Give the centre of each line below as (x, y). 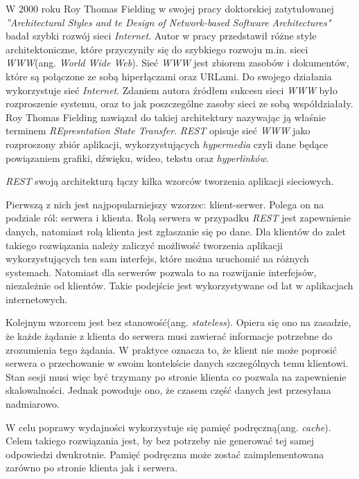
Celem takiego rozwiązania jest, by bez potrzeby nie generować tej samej (160, 441)
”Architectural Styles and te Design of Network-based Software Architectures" (168, 22)
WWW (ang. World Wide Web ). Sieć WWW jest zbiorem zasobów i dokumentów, (177, 63)
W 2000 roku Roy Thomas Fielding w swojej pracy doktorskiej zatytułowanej (170, 8)
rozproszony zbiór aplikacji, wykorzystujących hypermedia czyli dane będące (167, 144)
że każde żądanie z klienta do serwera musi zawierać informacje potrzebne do (169, 336)
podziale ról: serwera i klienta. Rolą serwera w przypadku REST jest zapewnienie (178, 218)
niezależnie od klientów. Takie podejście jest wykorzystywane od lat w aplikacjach (179, 286)
